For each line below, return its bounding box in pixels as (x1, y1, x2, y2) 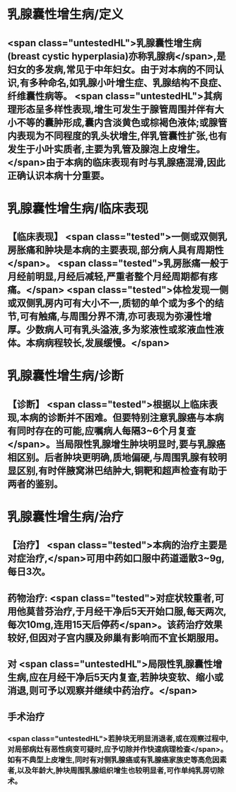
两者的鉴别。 (7, 478, 64, 490)
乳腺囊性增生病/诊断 (7, 368, 124, 384)
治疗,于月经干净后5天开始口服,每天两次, (53, 605, 228, 617)
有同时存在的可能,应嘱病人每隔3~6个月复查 (7, 425, 196, 437)
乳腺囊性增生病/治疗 (7, 509, 124, 524)
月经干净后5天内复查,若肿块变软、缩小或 (47, 672, 224, 684)
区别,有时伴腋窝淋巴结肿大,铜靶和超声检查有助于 (16, 464, 228, 476)
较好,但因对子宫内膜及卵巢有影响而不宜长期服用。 (7, 631, 225, 644)
